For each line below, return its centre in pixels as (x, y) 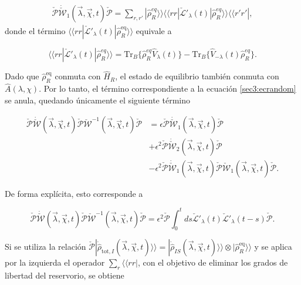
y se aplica (273, 247)
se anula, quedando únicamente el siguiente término (97, 100)
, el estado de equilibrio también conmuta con (197, 76)
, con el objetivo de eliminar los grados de (213, 262)
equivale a (154, 31)
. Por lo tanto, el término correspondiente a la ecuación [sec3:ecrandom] (168, 88)
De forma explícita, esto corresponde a (74, 193)
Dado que (22, 76)
